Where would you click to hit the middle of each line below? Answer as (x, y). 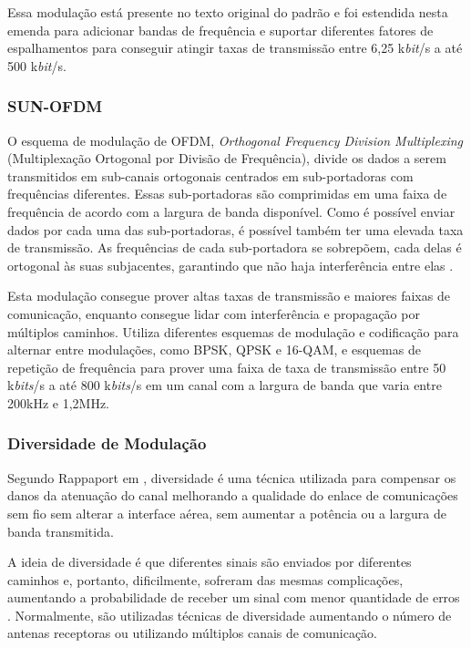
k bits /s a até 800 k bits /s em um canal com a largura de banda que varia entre (225, 385)
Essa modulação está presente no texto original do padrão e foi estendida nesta (228, 12)
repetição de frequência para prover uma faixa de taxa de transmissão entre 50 (227, 367)
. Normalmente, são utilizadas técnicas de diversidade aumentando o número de (230, 615)
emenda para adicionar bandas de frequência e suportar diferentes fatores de (220, 30)
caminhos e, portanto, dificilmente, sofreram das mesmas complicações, (205, 579)
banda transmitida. (61, 531)
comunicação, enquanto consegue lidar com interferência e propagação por (214, 313)
